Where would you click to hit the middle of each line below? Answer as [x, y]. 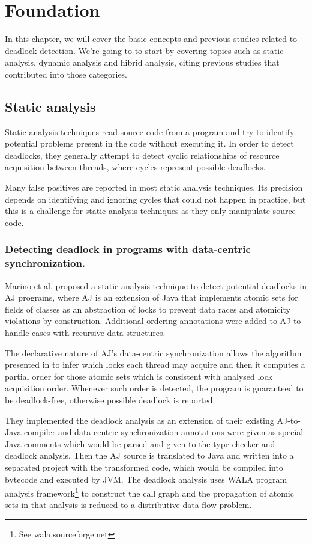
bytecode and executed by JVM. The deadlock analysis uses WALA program [146, 479]
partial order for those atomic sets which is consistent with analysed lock [139, 376]
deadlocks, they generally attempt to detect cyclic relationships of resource [142, 155]
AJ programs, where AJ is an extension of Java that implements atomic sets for [151, 297]
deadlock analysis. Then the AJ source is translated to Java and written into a [149, 455]
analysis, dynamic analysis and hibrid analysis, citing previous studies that [142, 62]
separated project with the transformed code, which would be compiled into [144, 467]
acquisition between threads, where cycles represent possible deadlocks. [135, 167]
